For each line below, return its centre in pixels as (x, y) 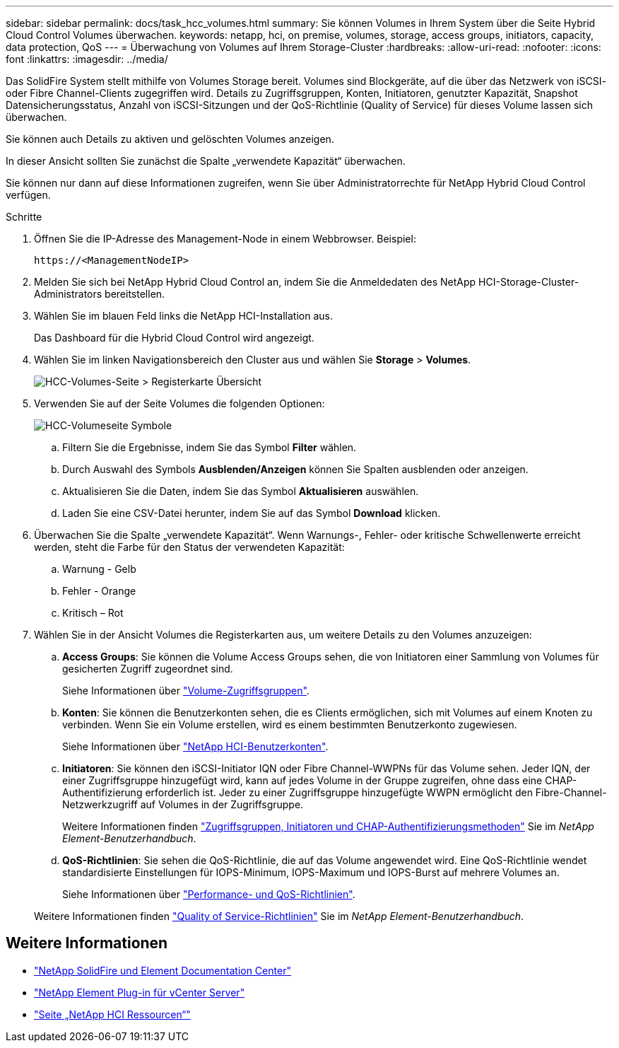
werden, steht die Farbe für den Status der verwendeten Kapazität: (189, 547)
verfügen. (28, 195)
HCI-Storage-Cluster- (529, 282)
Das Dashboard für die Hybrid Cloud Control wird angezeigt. (174, 338)
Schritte (24, 217)
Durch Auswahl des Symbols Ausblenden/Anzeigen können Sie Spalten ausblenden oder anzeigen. (295, 469)
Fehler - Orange (99, 591)
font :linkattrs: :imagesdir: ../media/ (87, 59)
